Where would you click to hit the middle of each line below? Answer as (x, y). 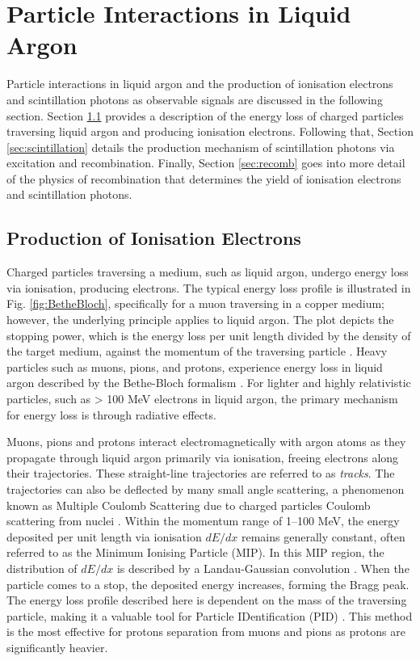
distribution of (42, 568)
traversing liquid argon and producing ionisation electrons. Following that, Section (210, 131)
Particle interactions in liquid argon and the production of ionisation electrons (200, 84)
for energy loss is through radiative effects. (111, 414)
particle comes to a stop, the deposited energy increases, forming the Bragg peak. (208, 584)
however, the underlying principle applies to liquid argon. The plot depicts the (200, 320)
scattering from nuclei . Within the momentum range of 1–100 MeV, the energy (203, 521)
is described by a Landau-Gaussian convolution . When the (263, 568)
